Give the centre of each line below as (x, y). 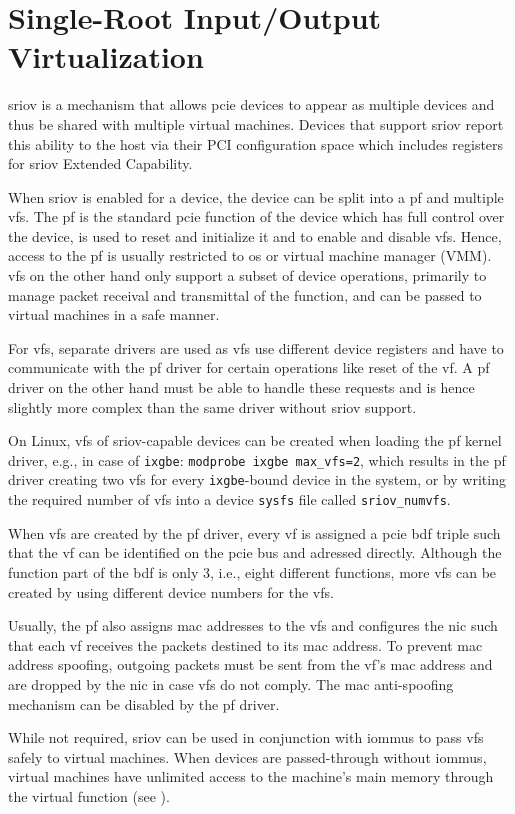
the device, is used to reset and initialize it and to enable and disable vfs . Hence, (255, 235)
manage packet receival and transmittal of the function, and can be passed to (245, 294)
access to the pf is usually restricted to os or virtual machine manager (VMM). (250, 255)
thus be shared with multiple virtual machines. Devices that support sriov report (256, 123)
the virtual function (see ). (89, 795)
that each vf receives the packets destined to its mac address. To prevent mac (245, 644)
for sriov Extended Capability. (100, 163)
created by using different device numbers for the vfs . (171, 591)
